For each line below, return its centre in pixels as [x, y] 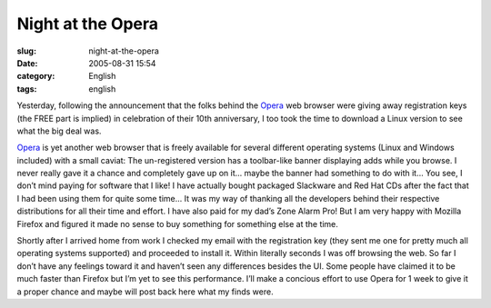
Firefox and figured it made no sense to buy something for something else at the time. [177, 224]
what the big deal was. [59, 131]
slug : [26, 51]
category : [36, 76]
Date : [27, 63]
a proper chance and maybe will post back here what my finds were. [145, 292]
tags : [27, 89]
